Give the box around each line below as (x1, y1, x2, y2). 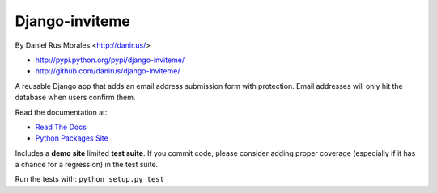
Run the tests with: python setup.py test (15, 174, 165, 184)
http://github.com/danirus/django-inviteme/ (35, 66, 180, 76)
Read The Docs (35, 122, 87, 132)
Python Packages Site (35, 133, 108, 143)
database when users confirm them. (15, 93, 136, 103)
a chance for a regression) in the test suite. (15, 160, 159, 170)
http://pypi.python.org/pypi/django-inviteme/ (35, 55, 185, 65)
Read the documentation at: (15, 107, 108, 117)
